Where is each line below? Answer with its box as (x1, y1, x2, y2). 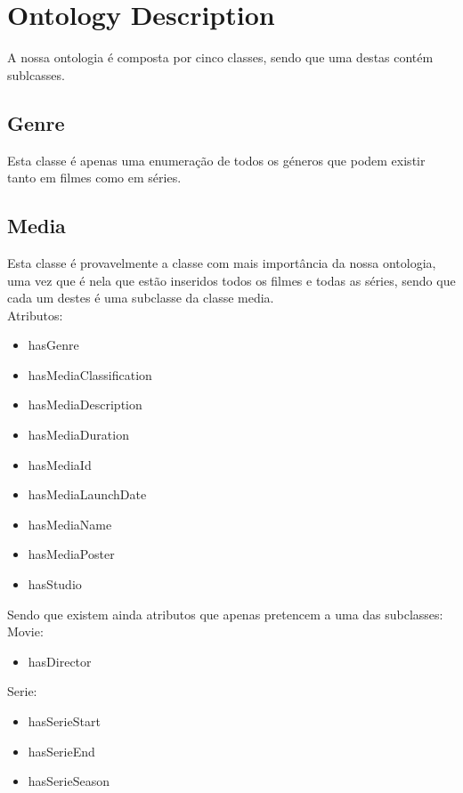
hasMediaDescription (28, 395, 142, 414)
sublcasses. (7, 65, 65, 84)
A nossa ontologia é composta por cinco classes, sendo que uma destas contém (7, 48, 434, 67)
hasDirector (28, 651, 92, 670)
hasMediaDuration (28, 425, 129, 444)
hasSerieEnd (28, 741, 95, 760)
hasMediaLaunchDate (28, 485, 147, 504)
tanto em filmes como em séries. (7, 168, 182, 187)
